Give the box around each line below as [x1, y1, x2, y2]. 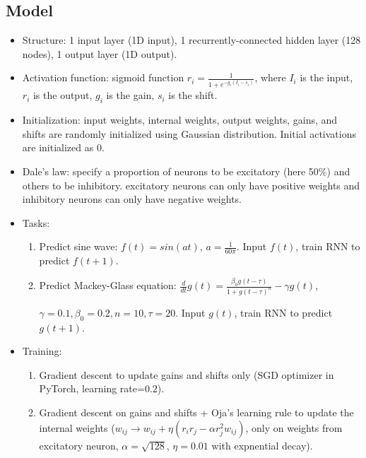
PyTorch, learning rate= [39, 381, 145, 396]
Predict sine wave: [39, 239, 118, 254]
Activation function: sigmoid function [22, 70, 184, 85]
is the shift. [168, 88, 218, 102]
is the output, [33, 88, 93, 102]
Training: [22, 343, 62, 358]
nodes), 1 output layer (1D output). [22, 46, 177, 61]
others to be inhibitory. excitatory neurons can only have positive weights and [22, 177, 360, 192]
